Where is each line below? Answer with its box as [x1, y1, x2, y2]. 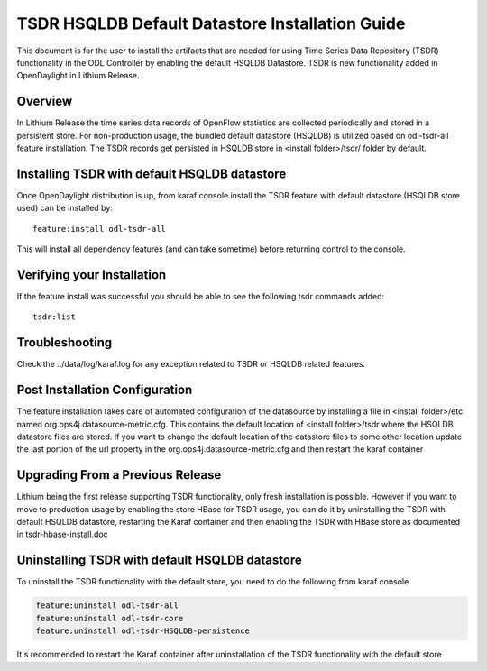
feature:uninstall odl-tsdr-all [35, 601, 179, 611]
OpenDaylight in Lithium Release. [16, 70, 140, 81]
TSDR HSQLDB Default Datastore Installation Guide [16, 14, 406, 33]
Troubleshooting [16, 335, 113, 351]
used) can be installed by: [16, 203, 113, 214]
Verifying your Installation [16, 267, 167, 282]
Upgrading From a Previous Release [16, 467, 222, 483]
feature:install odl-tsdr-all [32, 224, 167, 234]
